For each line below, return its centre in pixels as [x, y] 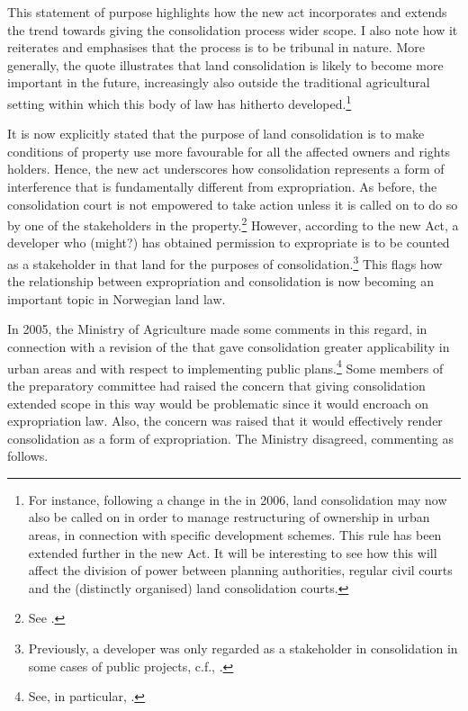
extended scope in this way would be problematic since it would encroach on [218, 403]
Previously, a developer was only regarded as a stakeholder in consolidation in [243, 648]
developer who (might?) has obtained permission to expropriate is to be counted [229, 243]
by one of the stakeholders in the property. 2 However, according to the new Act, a [233, 224]
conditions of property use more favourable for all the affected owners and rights [229, 151]
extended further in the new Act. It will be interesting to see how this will [233, 552]
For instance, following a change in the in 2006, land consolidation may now [238, 499]
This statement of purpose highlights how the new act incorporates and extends [227, 12]
